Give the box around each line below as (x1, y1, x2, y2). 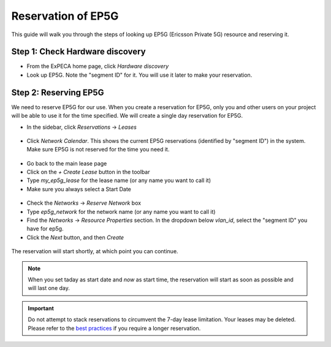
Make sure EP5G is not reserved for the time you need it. (26, 146, 170, 153)
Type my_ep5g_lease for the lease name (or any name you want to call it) (26, 177, 211, 184)
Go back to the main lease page (26, 159, 107, 167)
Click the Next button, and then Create (26, 234, 124, 241)
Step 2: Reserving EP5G (11, 87, 104, 97)
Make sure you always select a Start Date (26, 185, 132, 193)
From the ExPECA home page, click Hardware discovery (26, 63, 169, 70)
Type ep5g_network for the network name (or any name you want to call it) (26, 208, 216, 215)
